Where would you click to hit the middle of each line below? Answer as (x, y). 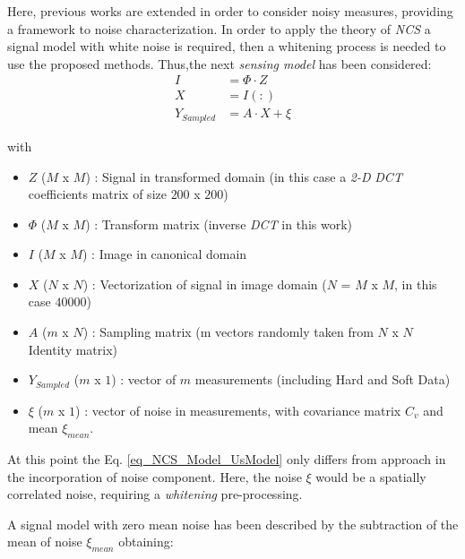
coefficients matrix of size (97, 194)
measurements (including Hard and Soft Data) (323, 379)
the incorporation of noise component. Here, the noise (155, 476)
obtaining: (146, 542)
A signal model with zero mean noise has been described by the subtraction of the (233, 524)
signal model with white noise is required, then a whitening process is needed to (227, 46)
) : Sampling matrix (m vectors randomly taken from (228, 332)
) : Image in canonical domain (164, 254)
